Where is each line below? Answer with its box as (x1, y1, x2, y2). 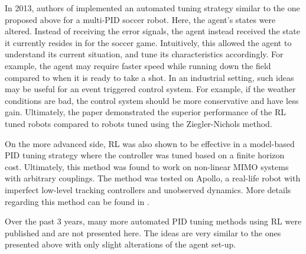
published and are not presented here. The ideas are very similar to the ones (5, 226, 281, 239)
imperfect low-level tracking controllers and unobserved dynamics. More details (5, 183, 291, 196)
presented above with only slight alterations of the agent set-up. (5, 238, 236, 250)
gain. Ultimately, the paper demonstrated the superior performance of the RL (5, 106, 287, 118)
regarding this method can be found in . (5, 195, 149, 207)
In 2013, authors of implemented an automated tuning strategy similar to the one (5, 2, 300, 14)
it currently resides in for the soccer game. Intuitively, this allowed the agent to (5, 36, 292, 48)
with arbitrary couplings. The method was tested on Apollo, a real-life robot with (5, 172, 301, 184)
